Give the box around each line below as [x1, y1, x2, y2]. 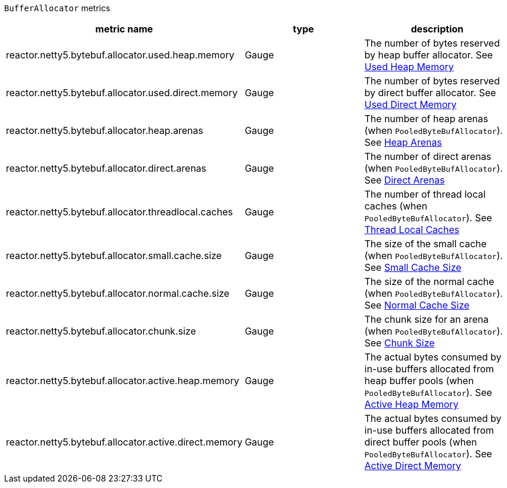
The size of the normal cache [364, 276, 495, 287]
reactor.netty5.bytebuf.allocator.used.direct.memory [6, 87, 238, 99]
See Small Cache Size [364, 261, 462, 273]
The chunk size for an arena [364, 313, 489, 325]
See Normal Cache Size [364, 299, 470, 311]
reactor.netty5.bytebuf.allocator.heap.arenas [6, 125, 204, 136]
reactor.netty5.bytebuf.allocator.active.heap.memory [6, 375, 240, 387]
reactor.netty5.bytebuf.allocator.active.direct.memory [6, 436, 243, 448]
